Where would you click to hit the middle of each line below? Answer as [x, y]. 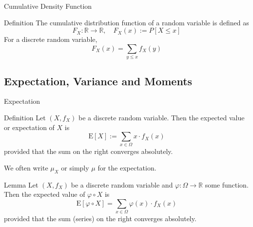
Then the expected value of [45, 194]
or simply [75, 168]
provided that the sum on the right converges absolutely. [88, 151]
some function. [227, 184]
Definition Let [25, 117]
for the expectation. [127, 168]
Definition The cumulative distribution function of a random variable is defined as [126, 22]
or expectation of [29, 127]
